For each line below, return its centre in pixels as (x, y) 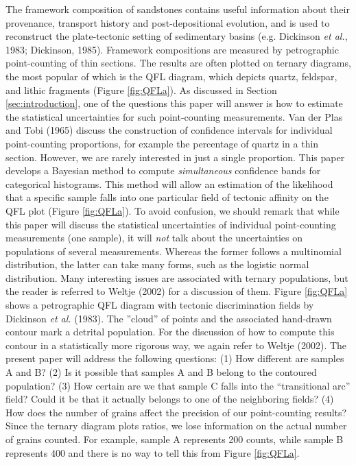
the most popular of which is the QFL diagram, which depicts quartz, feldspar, (171, 76)
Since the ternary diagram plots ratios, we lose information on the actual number (176, 426)
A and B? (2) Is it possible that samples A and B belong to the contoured (161, 372)
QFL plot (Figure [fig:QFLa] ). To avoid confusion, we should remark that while (173, 210)
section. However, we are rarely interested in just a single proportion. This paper (175, 157)
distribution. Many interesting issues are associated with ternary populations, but (177, 277)
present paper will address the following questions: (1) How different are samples (175, 358)
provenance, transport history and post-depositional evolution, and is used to (168, 22)
